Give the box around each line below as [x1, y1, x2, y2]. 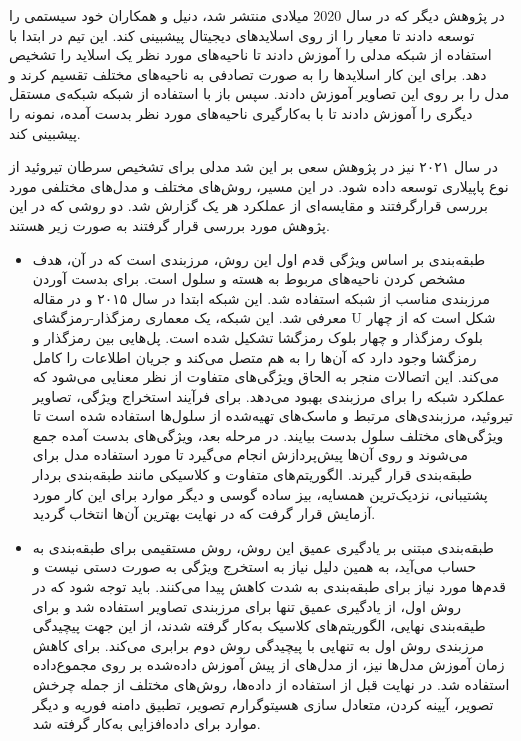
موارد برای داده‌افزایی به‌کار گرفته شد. [32, 713, 261, 734]
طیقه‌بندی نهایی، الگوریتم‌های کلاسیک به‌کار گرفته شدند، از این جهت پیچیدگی [32, 615, 486, 636]
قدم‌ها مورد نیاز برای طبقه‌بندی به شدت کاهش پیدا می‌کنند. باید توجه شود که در [32, 576, 506, 597]
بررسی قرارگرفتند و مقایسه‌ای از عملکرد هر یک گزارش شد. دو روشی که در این [9, 195, 488, 216]
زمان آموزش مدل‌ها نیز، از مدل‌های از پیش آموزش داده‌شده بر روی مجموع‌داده [32, 654, 505, 675]
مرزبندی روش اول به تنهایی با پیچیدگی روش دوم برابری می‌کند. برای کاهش [32, 634, 484, 655]
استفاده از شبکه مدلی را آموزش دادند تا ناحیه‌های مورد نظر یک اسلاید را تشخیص [9, 44, 492, 65]
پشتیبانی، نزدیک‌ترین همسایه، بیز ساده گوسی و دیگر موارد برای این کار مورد [32, 483, 488, 504]
